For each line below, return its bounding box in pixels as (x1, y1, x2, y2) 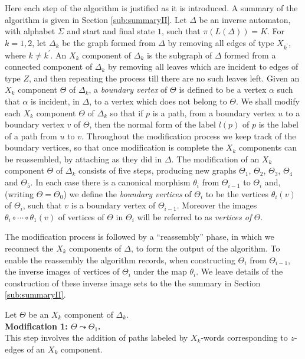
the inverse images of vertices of (5, 265, 120, 278)
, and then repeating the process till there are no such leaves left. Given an (29, 71, 300, 84)
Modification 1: (5, 319, 68, 332)
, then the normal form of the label (89, 118, 216, 130)
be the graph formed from (62, 36, 156, 48)
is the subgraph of (146, 48, 212, 61)
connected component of (5, 60, 93, 73)
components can (238, 141, 297, 154)
